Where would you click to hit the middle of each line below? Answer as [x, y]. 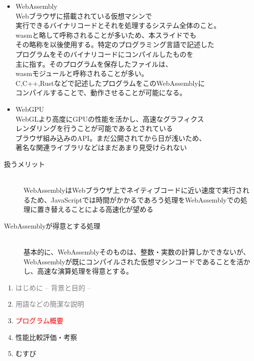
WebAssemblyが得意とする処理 [52, 225]
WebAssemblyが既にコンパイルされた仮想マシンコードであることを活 [134, 261]
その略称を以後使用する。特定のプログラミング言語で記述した [115, 44]
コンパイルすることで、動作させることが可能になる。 [101, 92]
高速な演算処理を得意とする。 [85, 271]
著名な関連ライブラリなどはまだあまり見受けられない [101, 147]
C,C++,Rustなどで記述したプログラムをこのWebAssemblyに [110, 83]
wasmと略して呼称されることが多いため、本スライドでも [106, 35]
